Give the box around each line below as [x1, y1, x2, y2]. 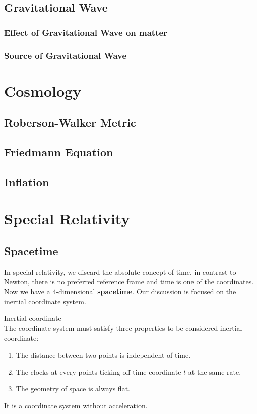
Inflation [4, 174, 49, 189]
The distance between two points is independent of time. [16, 349, 191, 360]
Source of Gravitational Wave [4, 49, 127, 61]
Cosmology [4, 80, 82, 101]
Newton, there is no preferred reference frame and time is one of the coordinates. [4, 276, 254, 287]
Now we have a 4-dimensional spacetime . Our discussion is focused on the [4, 286, 236, 296]
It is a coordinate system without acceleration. [4, 400, 148, 410]
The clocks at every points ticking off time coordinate [16, 366, 181, 377]
